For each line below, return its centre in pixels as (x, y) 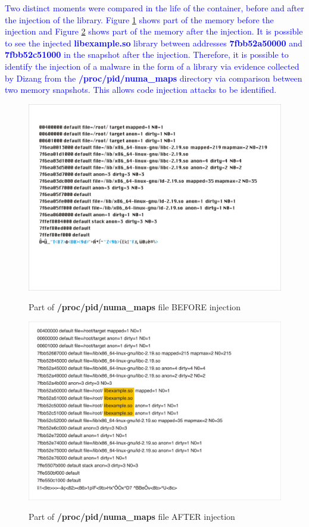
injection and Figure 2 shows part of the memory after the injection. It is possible (154, 31)
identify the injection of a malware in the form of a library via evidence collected (152, 66)
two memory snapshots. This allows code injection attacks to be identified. (141, 90)
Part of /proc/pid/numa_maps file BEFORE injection (135, 307)
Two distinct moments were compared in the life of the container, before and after (154, 8)
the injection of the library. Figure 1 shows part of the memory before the (139, 19)
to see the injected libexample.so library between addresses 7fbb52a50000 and (154, 43)
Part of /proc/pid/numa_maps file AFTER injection (132, 517)
